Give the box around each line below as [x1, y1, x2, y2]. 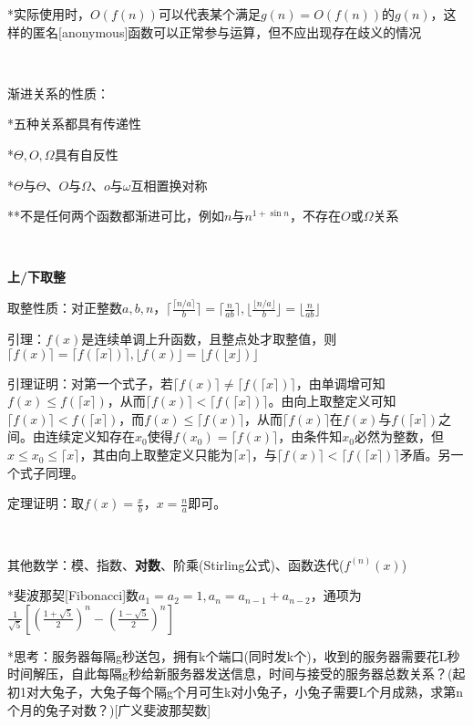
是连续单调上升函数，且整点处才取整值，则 [81, 329, 337, 348]
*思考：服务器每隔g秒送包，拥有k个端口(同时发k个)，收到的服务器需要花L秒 [7, 646, 460, 665]
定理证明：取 [7, 493, 84, 513]
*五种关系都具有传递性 [7, 114, 141, 133]
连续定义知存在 [45, 427, 135, 446]
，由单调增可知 [295, 373, 386, 392]
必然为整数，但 [354, 427, 444, 446]
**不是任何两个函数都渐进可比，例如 [7, 206, 224, 225]
